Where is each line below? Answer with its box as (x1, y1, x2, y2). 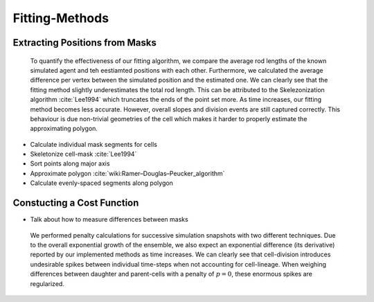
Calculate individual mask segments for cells (30, 140, 157, 148)
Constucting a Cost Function (12, 197, 139, 209)
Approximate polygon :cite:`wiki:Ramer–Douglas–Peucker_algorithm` (30, 169, 225, 177)
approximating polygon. (30, 125, 98, 133)
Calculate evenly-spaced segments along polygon (30, 179, 173, 187)
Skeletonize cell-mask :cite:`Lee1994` (30, 150, 137, 159)
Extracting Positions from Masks (12, 37, 157, 48)
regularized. (30, 279, 65, 287)
